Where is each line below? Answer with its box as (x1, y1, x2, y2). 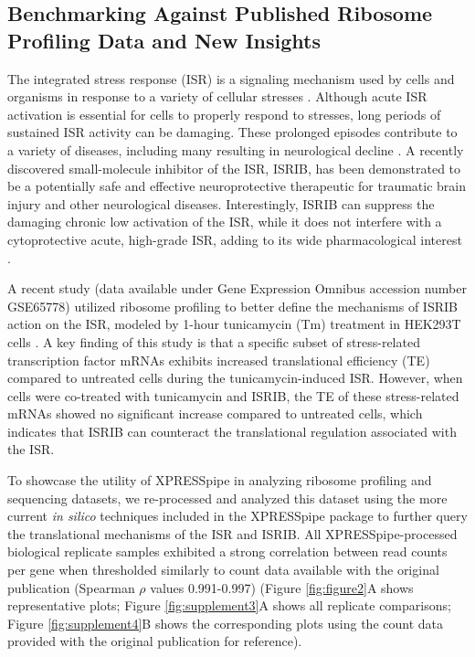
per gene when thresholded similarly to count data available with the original (7, 560, 439, 579)
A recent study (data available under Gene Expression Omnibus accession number (7, 279, 467, 298)
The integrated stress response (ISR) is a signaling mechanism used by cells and (7, 69, 455, 88)
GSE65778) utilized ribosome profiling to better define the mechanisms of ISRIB (7, 296, 458, 315)
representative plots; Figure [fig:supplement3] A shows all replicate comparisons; (7, 596, 451, 615)
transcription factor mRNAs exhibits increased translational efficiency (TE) (7, 350, 430, 369)
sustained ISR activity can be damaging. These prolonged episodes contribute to (7, 122, 458, 142)
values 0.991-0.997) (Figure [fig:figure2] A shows (150, 578, 414, 597)
